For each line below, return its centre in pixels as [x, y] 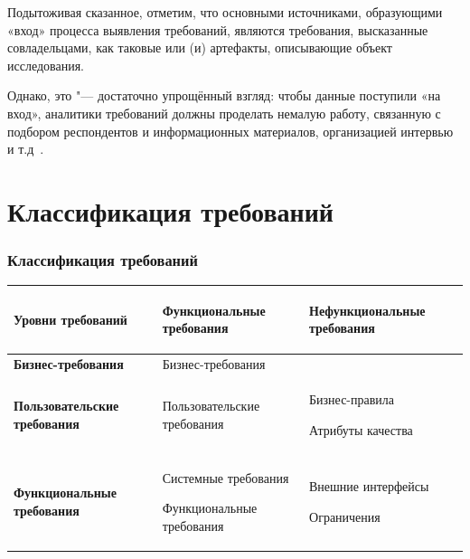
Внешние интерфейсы [369, 486]
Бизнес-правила [352, 399]
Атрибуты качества [361, 429]
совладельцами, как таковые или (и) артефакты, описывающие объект [200, 47]
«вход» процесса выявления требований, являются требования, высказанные [218, 29]
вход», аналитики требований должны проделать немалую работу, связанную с [224, 113]
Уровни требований [70, 319]
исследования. [46, 65]
